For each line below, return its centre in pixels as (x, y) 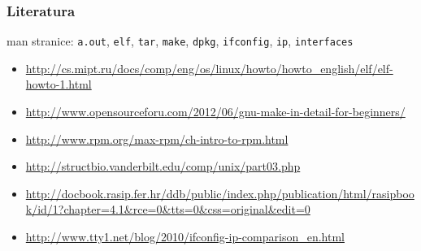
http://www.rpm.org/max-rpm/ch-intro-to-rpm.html (157, 138)
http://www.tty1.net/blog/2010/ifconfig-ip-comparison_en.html (185, 237)
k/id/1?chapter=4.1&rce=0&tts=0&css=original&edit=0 (168, 209)
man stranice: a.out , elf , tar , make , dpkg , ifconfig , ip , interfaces (180, 41)
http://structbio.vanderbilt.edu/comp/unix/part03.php (163, 166)
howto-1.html (59, 84)
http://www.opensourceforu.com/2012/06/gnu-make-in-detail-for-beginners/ (215, 112)
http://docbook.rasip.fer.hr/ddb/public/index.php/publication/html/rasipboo (220, 193)
